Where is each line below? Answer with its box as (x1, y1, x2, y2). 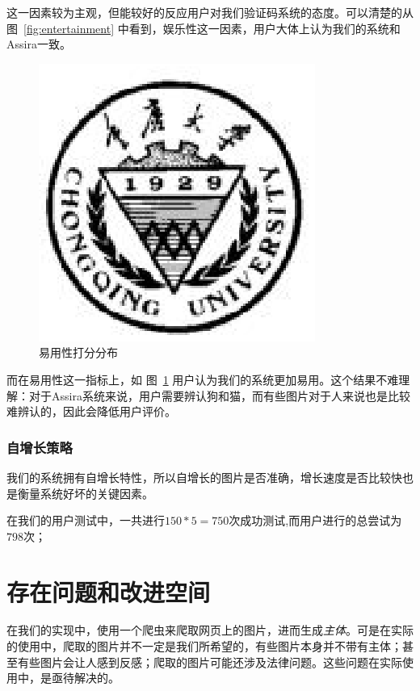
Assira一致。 (6, 36, 71, 52)
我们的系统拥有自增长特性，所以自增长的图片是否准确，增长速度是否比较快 (6, 468, 402, 485)
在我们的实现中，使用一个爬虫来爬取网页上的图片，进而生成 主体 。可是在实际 (6, 622, 414, 639)
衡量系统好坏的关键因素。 (17, 484, 153, 501)
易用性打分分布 (39, 344, 118, 361)
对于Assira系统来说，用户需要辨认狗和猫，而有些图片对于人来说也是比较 (28, 387, 410, 404)
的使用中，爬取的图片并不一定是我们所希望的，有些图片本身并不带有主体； (6, 638, 402, 655)
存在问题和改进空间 (6, 575, 211, 608)
